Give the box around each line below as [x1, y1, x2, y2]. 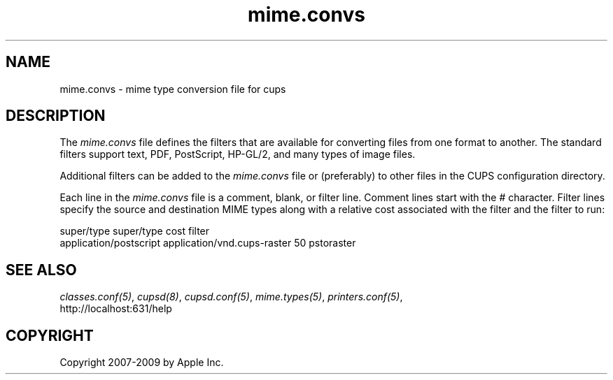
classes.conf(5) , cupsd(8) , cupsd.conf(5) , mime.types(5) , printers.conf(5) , [59, 291, 403, 303]
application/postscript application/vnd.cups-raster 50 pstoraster [59, 237, 356, 249]
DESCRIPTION [6, 107, 106, 125]
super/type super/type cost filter [59, 225, 210, 237]
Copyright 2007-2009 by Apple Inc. [59, 356, 224, 369]
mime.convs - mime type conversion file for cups [59, 82, 286, 95]
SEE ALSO [6, 261, 77, 279]
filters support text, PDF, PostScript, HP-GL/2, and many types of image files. [59, 148, 416, 161]
